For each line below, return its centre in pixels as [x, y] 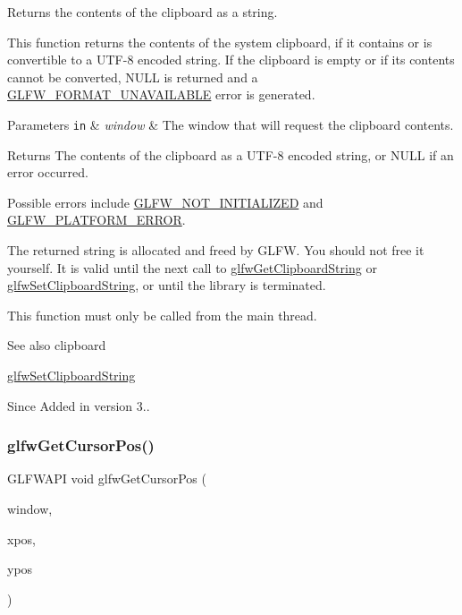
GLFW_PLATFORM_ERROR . [97, 220]
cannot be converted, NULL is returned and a [133, 77]
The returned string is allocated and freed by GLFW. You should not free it [216, 250]
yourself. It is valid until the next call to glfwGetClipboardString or [192, 267]
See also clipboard [57, 345]
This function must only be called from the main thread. [162, 315]
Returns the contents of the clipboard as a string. [143, 12]
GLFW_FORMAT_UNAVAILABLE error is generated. [161, 94]
